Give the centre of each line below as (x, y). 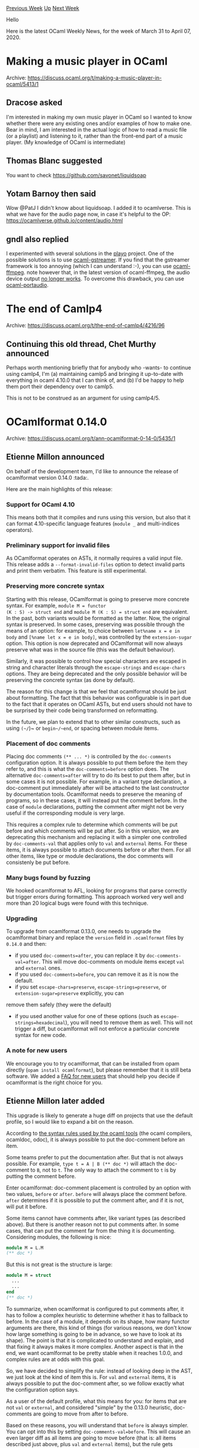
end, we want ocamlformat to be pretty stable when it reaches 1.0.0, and (94, 1353)
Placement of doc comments (48, 744)
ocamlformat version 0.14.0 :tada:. (47, 477)
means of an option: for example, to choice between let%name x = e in (93, 630)
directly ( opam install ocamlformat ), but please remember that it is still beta (99, 1070)
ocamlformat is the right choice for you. (54, 1082)
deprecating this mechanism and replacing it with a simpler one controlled (97, 837)
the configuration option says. (43, 1389)
